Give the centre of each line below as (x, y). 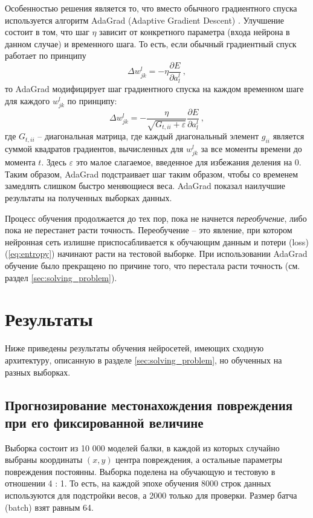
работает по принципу (46, 55)
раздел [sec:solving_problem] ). (61, 277)
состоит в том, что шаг (47, 32)
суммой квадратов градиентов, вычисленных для (94, 149)
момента (20, 162)
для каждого (27, 100)
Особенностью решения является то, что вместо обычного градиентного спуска (151, 8)
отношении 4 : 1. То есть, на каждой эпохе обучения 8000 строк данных (138, 483)
